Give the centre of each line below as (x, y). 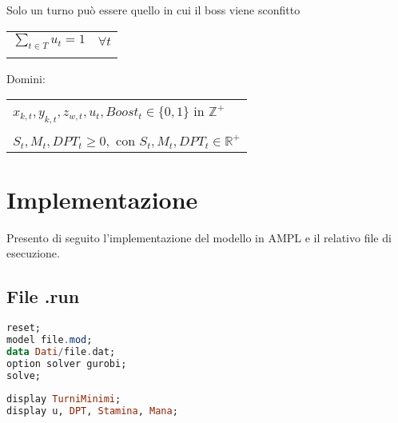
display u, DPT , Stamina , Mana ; (92, 411)
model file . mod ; (50, 339)
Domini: (26, 78)
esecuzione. (33, 253)
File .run (43, 296)
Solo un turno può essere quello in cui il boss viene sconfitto (153, 10)
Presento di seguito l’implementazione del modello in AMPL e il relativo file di (199, 237)
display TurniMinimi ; (64, 399)
